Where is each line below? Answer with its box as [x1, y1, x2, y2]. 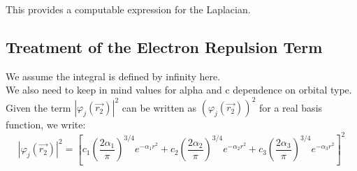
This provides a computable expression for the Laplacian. [6, 2, 251, 16]
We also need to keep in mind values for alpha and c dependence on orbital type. [6, 82, 352, 97]
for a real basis [258, 100, 323, 114]
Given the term [6, 100, 71, 114]
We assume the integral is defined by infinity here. [6, 68, 221, 83]
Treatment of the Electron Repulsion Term [6, 36, 323, 57]
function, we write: [6, 117, 86, 132]
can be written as [122, 100, 197, 114]
